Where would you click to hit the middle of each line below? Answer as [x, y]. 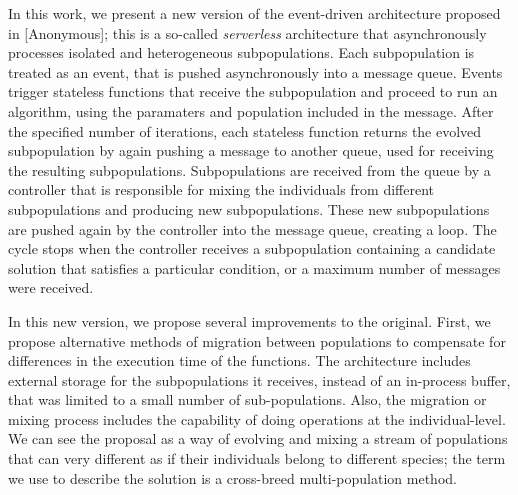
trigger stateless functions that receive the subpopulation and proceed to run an [253, 91]
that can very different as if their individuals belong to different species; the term [257, 458]
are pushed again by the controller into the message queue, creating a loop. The [252, 228]
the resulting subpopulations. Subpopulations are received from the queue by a [249, 169]
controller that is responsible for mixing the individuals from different [221, 189]
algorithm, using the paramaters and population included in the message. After [251, 110]
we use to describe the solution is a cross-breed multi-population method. [232, 477]
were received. [51, 287]
